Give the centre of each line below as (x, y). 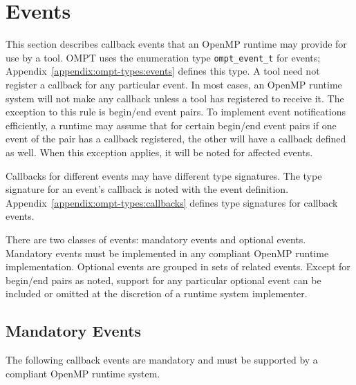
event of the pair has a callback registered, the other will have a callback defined (176, 139)
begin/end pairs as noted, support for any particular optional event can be (163, 280)
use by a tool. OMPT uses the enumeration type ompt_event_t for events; (163, 57)
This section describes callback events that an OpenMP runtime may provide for (176, 44)
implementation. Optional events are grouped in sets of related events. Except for (178, 266)
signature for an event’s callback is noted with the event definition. (147, 189)
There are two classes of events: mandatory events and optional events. (156, 239)
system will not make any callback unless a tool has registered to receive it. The (175, 98)
